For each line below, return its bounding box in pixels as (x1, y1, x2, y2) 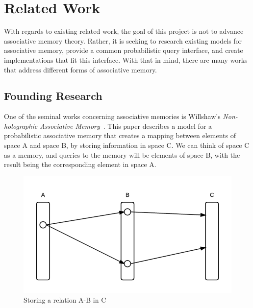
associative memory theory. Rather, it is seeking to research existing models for (4, 35, 242, 46)
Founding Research (4, 88, 102, 103)
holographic (4, 120, 38, 131)
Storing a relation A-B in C (24, 294, 106, 305)
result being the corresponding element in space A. (4, 159, 156, 169)
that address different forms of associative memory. (4, 64, 157, 74)
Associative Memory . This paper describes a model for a (40, 120, 212, 131)
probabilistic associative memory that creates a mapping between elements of (4, 130, 236, 141)
